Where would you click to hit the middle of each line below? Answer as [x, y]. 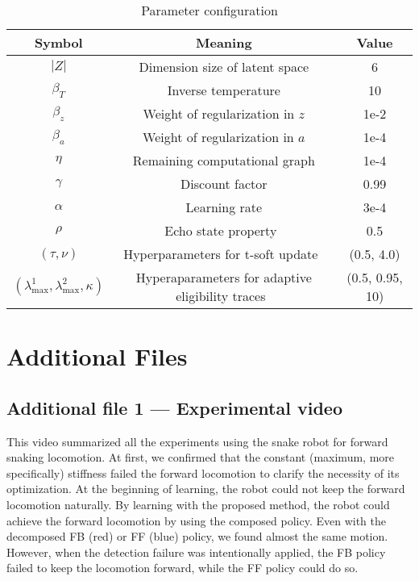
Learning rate [224, 207]
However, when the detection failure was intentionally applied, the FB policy [196, 552]
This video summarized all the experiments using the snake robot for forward [197, 441]
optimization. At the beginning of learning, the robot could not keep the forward [206, 489]
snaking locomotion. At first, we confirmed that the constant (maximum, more [200, 457]
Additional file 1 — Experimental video [174, 407]
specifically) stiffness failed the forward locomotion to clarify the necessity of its [203, 472]
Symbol [58, 42]
